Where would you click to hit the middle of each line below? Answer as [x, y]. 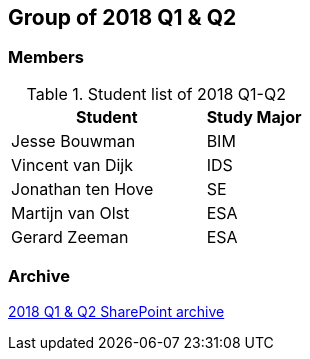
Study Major [254, 116]
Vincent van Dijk [72, 164]
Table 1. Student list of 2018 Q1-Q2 [156, 93]
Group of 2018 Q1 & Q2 [122, 17]
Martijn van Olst [70, 212]
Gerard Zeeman [70, 236]
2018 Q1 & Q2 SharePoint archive [116, 311]
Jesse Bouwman [73, 140]
